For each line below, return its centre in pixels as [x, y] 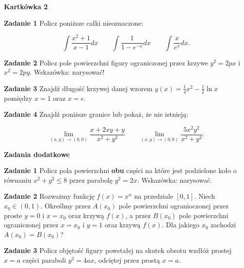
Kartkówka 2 [26, 6]
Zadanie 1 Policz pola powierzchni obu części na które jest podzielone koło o [120, 170]
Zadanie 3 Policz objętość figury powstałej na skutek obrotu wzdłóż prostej [118, 250]
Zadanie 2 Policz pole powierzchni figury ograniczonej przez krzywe [106, 62]
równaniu [18, 180]
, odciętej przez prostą [127, 260]
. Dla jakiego [181, 225]
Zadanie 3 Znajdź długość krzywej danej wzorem [78, 88]
